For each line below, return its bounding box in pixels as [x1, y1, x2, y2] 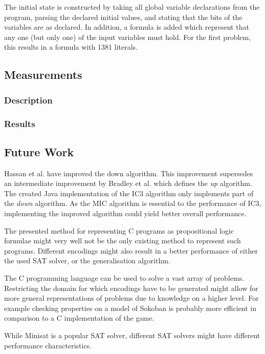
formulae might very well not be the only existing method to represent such [4, 235, 241, 246]
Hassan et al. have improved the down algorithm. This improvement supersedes [4, 168, 253, 178]
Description [4, 93, 53, 106]
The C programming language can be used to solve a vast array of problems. [4, 272, 245, 283]
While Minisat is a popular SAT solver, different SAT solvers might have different [4, 329, 260, 340]
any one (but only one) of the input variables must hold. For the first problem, [4, 31, 251, 42]
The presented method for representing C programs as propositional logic [4, 225, 234, 236]
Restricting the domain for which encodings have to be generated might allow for [4, 282, 258, 293]
